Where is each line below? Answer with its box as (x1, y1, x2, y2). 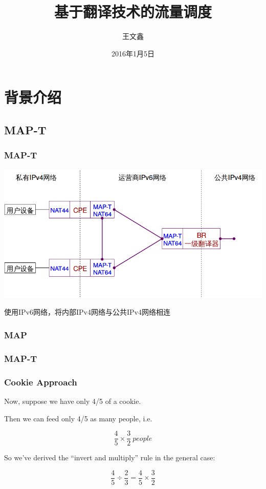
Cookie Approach (4, 375, 77, 388)
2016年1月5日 (112, 48, 154, 58)
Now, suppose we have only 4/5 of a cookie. (4, 395, 141, 406)
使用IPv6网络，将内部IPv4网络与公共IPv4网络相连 (4, 307, 170, 317)
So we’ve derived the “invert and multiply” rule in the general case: (4, 452, 215, 463)
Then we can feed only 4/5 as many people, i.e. (4, 413, 152, 423)
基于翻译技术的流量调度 (54, 1, 212, 22)
